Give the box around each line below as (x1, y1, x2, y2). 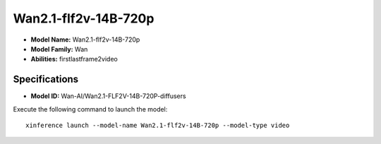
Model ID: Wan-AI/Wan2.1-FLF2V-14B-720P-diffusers (30, 92, 186, 100)
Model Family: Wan (30, 44, 88, 53)
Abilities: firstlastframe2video (30, 55, 118, 64)
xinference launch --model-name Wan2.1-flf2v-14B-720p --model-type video (25, 121, 290, 130)
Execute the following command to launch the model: (13, 104, 168, 113)
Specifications (13, 73, 79, 85)
